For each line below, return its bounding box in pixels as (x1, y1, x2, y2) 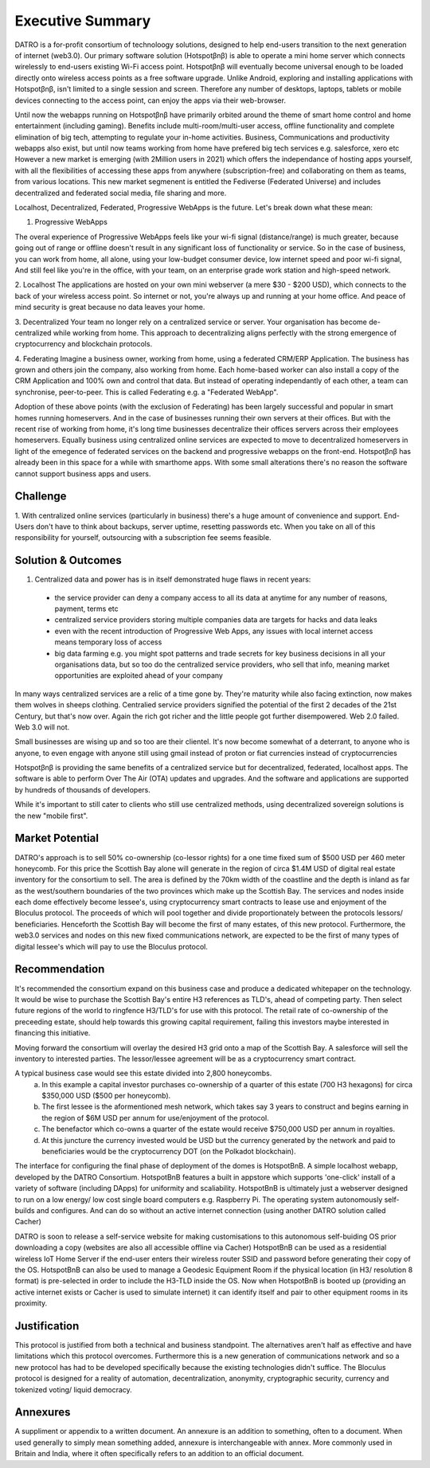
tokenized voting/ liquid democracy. (14, 1384, 133, 1394)
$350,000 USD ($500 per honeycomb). (41, 1091, 171, 1101)
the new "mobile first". (14, 811, 88, 820)
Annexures (14, 1406, 71, 1419)
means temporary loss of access (54, 637, 162, 647)
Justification (14, 1319, 80, 1333)
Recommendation (14, 962, 105, 976)
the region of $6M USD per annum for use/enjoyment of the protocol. (41, 1113, 270, 1122)
